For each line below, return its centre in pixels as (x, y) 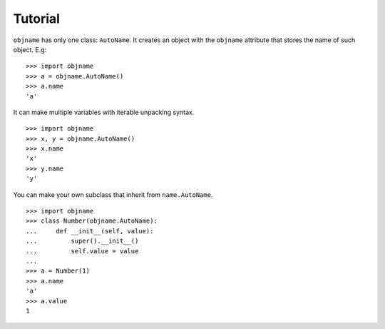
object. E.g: (30, 49)
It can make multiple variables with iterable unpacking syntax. (104, 112)
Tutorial (37, 19)
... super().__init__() (82, 241)
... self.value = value (82, 251)
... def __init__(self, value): (90, 231)
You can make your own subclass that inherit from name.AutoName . (113, 194)
